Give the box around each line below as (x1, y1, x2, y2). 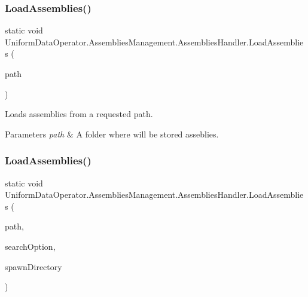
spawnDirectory (5, 260, 62, 272)
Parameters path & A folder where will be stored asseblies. (5, 127, 219, 140)
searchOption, (5, 240, 56, 252)
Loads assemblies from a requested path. (5, 108, 153, 120)
